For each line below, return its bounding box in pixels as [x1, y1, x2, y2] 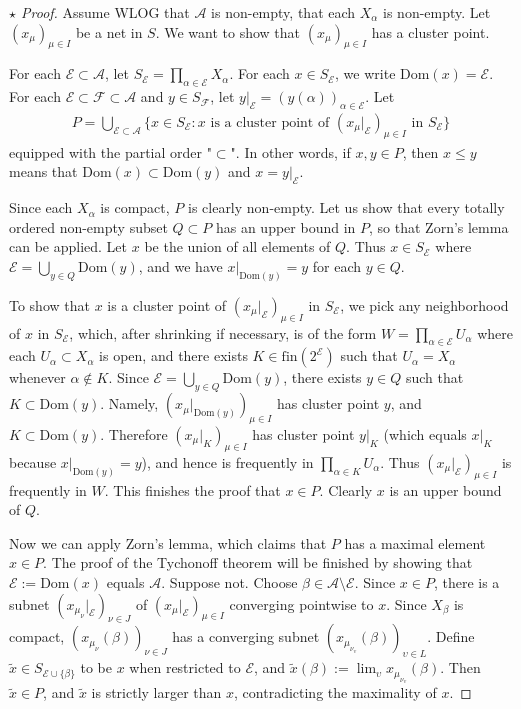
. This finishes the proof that [104, 479, 281, 500]
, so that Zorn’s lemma [369, 216, 509, 237]
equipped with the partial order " [9, 141, 212, 162]
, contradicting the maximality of [234, 682, 437, 703]
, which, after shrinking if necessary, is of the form [69, 322, 377, 343]
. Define [427, 626, 475, 647]
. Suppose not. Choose [161, 572, 298, 592]
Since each [9, 197, 73, 218]
